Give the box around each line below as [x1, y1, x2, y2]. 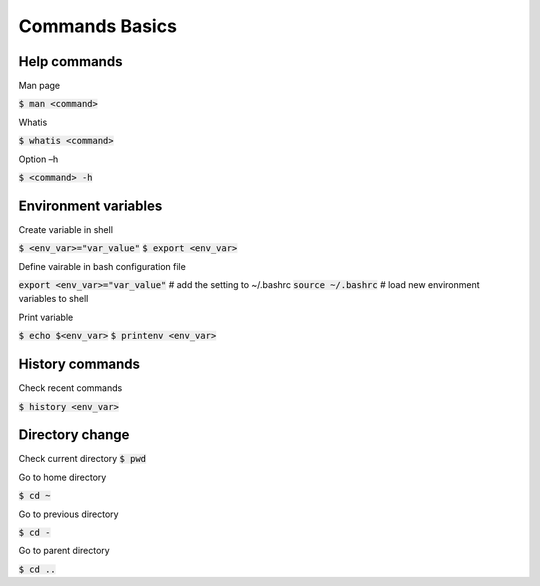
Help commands [18, 53, 123, 70]
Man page [18, 80, 61, 92]
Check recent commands [18, 382, 123, 394]
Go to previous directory [18, 508, 119, 520]
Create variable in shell [18, 223, 114, 235]
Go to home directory [18, 471, 107, 483]
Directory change [18, 426, 130, 444]
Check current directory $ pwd [18, 453, 147, 465]
